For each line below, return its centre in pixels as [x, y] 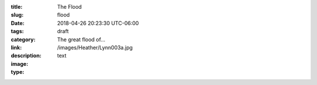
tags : [17, 31]
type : [18, 72]
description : [26, 56]
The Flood [70, 7]
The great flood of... [81, 39]
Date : [18, 23]
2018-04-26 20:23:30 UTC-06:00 [98, 23]
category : [23, 39]
